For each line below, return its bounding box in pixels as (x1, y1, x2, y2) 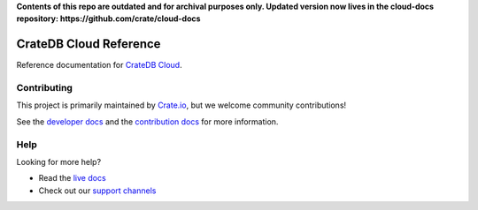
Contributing (16, 82, 73, 94)
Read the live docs (38, 173, 106, 184)
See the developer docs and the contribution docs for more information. (16, 116, 279, 127)
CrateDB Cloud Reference (16, 36, 161, 52)
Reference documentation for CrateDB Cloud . (16, 60, 182, 71)
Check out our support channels (38, 185, 157, 196)
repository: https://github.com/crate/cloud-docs (16, 13, 201, 24)
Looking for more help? (16, 156, 102, 167)
